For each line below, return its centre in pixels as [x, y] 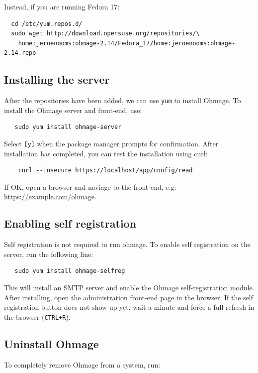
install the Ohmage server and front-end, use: [73, 110]
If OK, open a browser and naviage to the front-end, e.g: [90, 186]
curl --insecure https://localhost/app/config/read [105, 171]
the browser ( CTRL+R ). [37, 316]
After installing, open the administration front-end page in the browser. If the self [129, 297]
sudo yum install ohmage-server [68, 127]
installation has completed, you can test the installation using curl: [106, 153]
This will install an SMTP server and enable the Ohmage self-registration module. [129, 288]
